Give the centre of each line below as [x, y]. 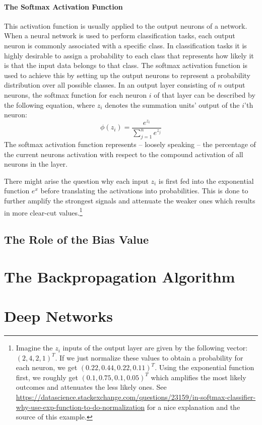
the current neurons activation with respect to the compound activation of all [124, 154]
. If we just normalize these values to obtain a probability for [149, 357]
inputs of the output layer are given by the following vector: [155, 348]
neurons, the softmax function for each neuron [76, 94]
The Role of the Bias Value [77, 239]
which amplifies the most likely [199, 377]
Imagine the [34, 348]
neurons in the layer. [36, 164]
